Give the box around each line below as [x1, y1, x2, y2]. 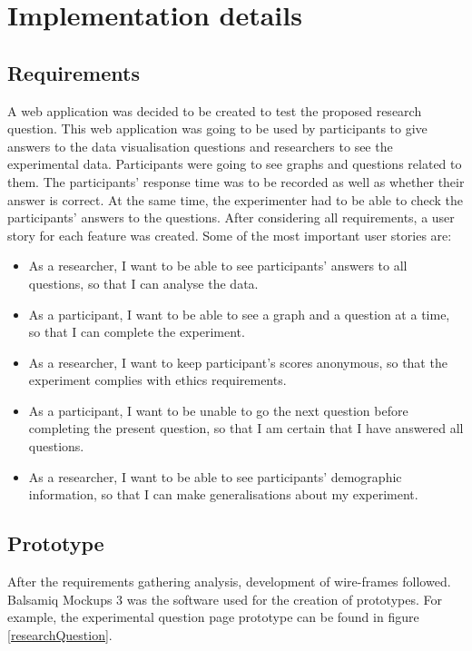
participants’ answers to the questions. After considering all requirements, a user [7, 208, 455, 227]
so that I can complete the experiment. [28, 322, 245, 341]
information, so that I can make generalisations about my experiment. [28, 485, 418, 504]
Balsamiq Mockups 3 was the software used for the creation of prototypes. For [7, 589, 442, 608]
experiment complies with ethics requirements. [28, 370, 287, 390]
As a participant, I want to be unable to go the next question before [28, 400, 408, 419]
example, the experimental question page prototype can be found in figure [7, 607, 419, 626]
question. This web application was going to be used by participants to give [7, 119, 428, 138]
